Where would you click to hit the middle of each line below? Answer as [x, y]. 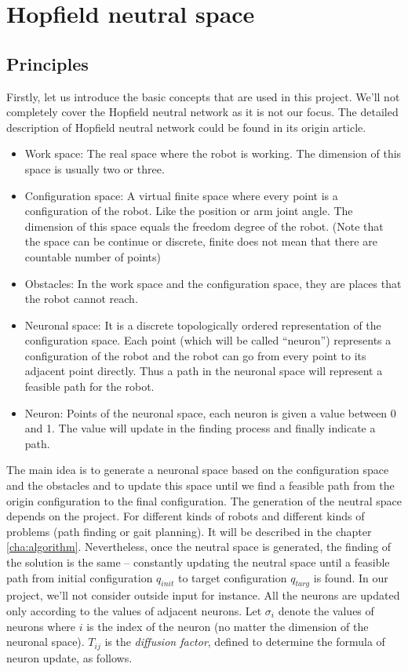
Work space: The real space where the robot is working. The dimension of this [213, 153]
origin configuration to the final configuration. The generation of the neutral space [204, 500]
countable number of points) [93, 256]
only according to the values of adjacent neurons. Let [134, 611]
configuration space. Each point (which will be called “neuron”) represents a [208, 340]
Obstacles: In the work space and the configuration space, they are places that [213, 283]
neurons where [41, 626]
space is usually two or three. [95, 168]
